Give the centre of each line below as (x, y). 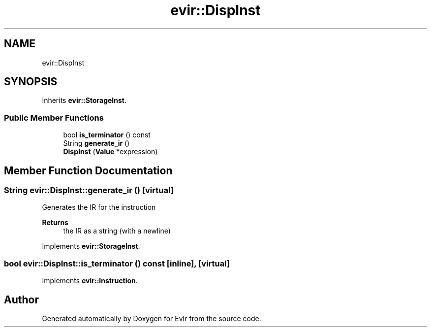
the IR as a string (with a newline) (117, 231)
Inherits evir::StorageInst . (84, 100)
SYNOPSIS (31, 82)
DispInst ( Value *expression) (110, 152)
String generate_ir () (96, 143)
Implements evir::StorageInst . (91, 246)
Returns (55, 223)
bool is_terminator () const (107, 135)
